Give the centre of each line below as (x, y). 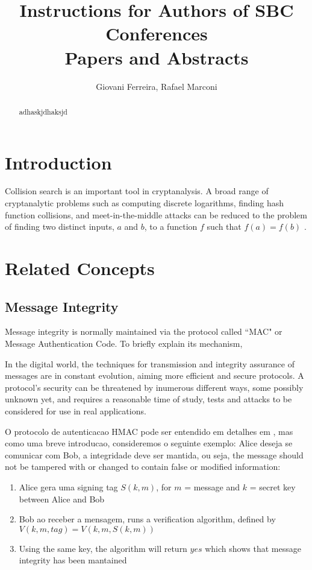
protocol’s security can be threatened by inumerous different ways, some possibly (154, 387)
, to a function (171, 226)
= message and (212, 486)
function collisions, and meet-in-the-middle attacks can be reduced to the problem (156, 214)
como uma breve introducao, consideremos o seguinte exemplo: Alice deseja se (149, 443)
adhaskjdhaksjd (43, 111)
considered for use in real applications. (76, 411)
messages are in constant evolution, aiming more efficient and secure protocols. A (154, 375)
